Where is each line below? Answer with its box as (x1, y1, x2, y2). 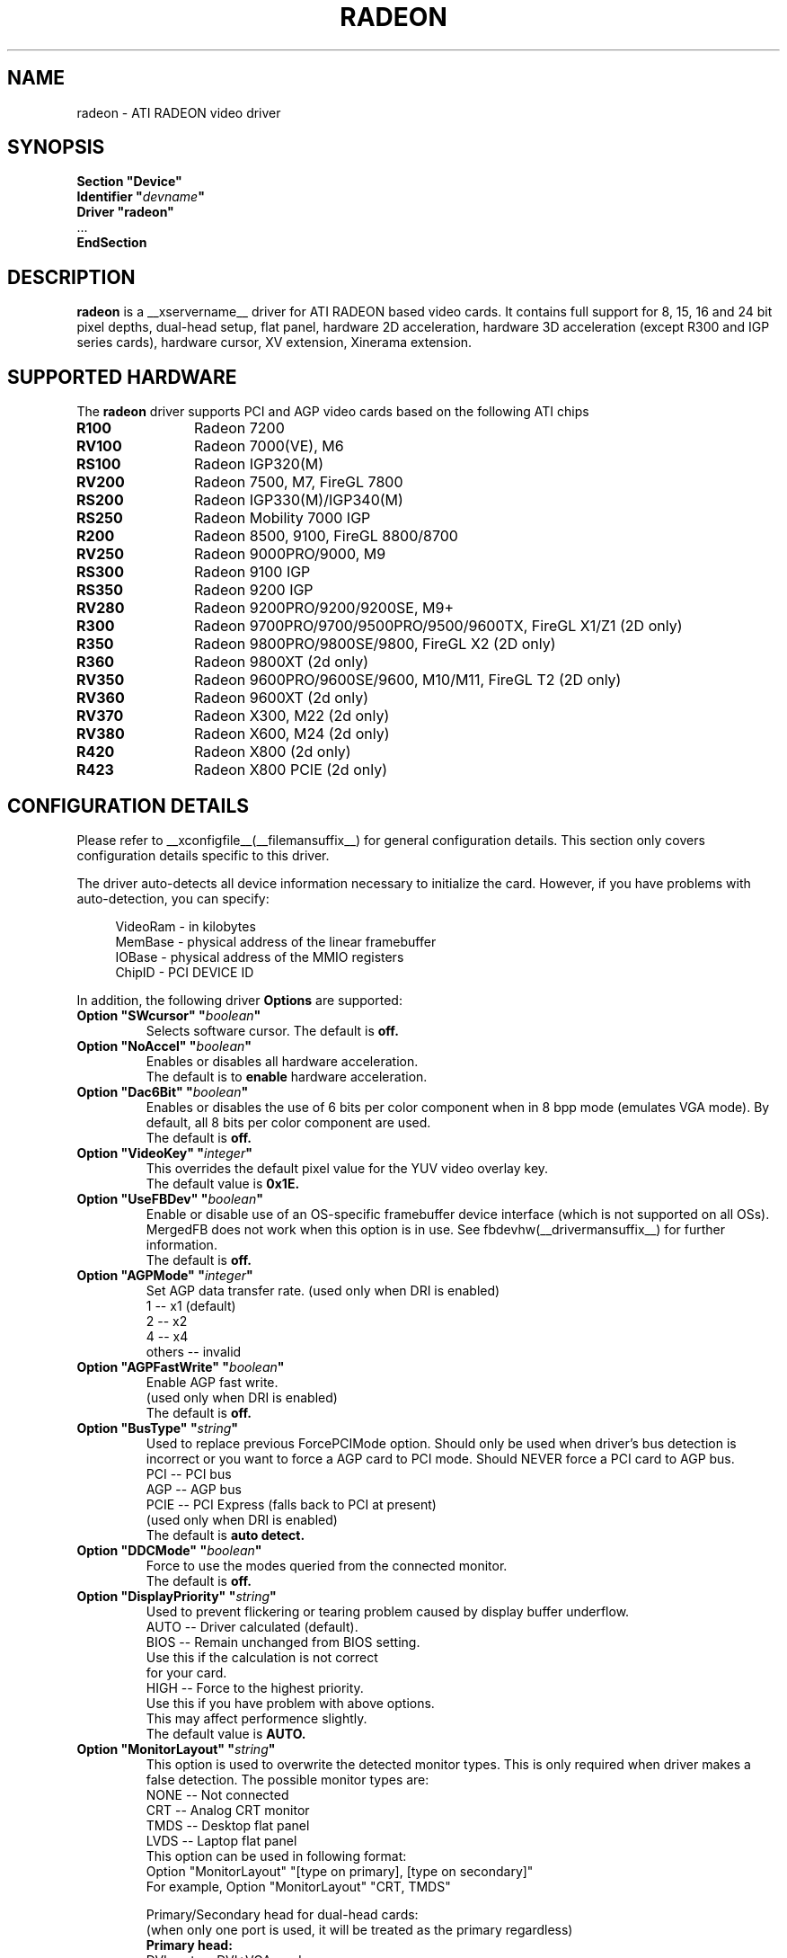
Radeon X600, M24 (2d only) (193, 725, 390, 743)
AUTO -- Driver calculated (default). (146, 1618, 358, 1634)
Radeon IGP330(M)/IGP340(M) (193, 491, 403, 510)
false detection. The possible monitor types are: (146, 1771, 429, 1787)
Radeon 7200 (193, 419, 285, 438)
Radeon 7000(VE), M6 (193, 437, 344, 456)
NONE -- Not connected (146, 1786, 289, 1802)
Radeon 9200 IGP (193, 581, 314, 600)
